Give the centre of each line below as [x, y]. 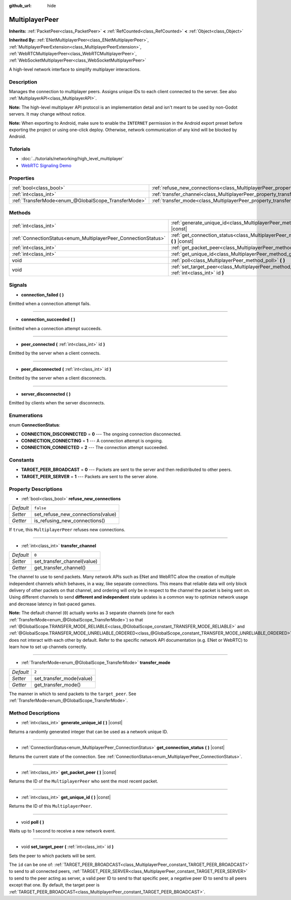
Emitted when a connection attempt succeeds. [55, 328]
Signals [18, 285]
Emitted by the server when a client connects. [55, 353]
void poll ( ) [33, 822]
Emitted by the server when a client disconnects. [58, 378]
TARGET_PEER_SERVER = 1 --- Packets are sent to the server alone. [89, 476]
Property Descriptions [36, 489]
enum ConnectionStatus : [35, 425]
